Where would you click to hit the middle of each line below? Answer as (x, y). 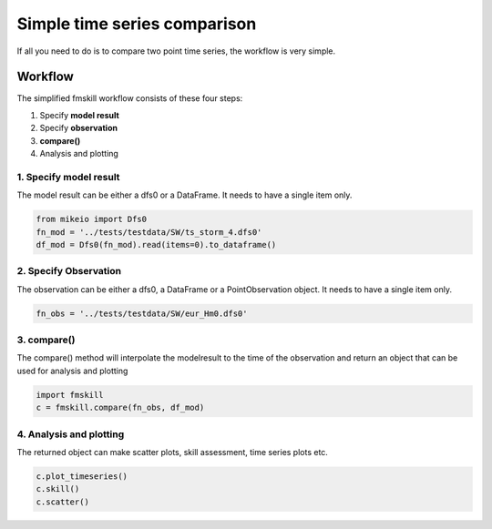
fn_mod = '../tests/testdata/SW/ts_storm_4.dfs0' (149, 232)
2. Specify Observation (69, 271)
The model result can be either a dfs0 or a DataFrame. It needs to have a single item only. (184, 195)
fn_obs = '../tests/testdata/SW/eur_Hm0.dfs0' (142, 313)
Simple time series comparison (137, 24)
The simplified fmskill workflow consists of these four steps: (130, 98)
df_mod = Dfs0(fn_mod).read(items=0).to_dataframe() (156, 244)
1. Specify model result (68, 177)
